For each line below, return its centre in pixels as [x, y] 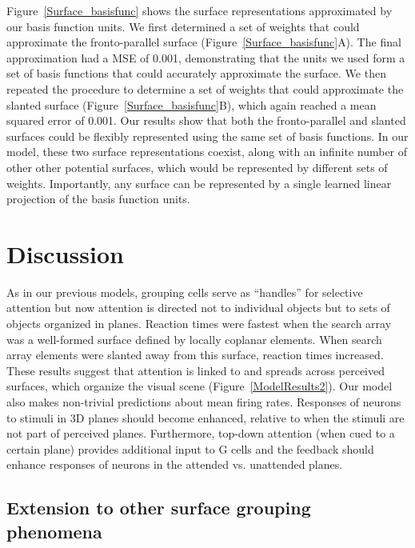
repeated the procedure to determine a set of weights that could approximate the [205, 88]
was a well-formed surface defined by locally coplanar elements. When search [194, 339]
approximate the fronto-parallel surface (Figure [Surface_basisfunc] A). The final [204, 42]
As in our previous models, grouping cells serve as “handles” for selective [185, 292]
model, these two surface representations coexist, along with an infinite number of [207, 152]
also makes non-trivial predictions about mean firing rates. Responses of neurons [204, 402]
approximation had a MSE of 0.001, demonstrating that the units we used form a [206, 57]
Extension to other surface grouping [159, 508]
